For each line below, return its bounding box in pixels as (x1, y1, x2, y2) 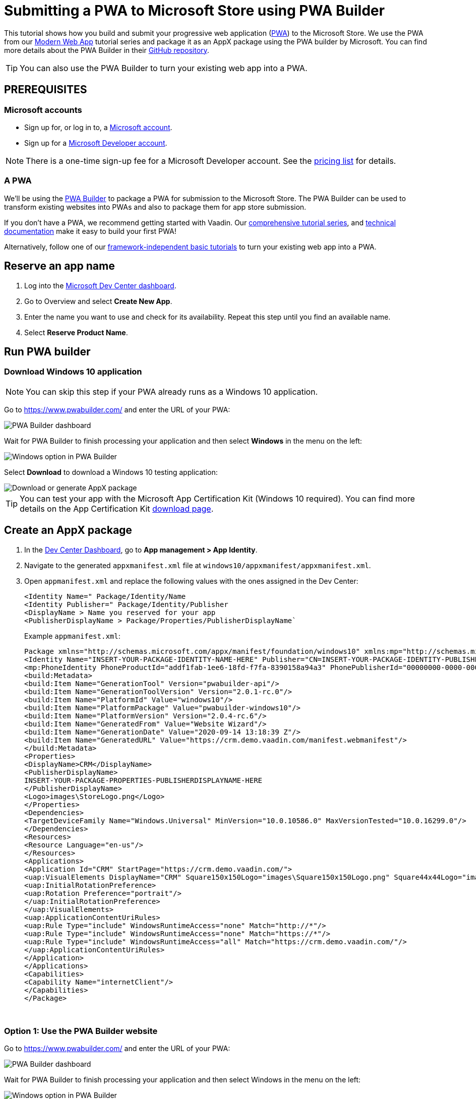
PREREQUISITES (4, 83, 87, 96)
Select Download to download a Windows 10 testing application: (4, 467, 218, 476)
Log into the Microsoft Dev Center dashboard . (24, 281, 176, 290)
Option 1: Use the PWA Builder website (4, 1026, 158, 1036)
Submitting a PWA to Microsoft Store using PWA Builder (4, 2, 385, 19)
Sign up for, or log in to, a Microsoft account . (24, 123, 172, 132)
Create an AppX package (4, 524, 132, 537)
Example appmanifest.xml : (24, 631, 121, 640)
